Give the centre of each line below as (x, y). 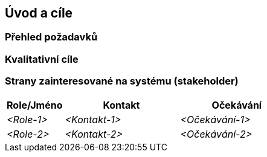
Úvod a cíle (39, 13)
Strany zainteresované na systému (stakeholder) (122, 81)
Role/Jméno (35, 105)
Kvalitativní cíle (42, 59)
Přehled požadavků (51, 37)
